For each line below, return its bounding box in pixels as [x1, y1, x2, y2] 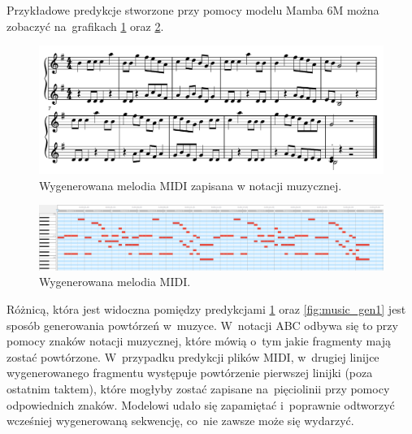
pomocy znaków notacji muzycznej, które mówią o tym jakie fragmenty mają [7, 332, 391, 349]
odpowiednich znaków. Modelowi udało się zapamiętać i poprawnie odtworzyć [7, 396, 395, 413]
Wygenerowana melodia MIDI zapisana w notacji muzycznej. [39, 176, 342, 193]
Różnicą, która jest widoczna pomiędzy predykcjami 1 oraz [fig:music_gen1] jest [7, 301, 406, 318]
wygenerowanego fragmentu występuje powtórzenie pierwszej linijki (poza [7, 364, 373, 381]
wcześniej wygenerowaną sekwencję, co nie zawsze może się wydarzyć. [7, 412, 354, 429]
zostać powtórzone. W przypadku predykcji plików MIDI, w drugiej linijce [7, 348, 379, 365]
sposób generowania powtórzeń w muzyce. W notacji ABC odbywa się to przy [7, 316, 398, 333]
